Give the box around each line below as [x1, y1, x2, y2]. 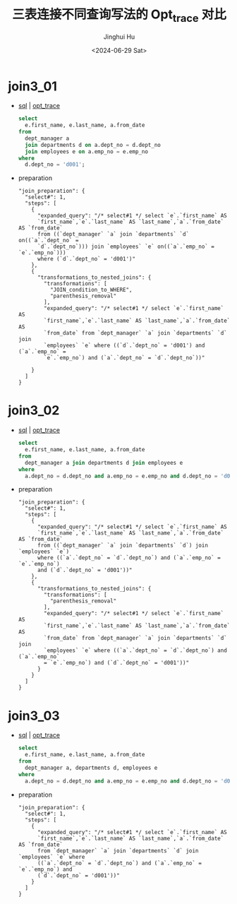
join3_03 [8, 708, 60, 724]
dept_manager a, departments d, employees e [25, 764, 158, 772]
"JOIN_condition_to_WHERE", [49, 287, 133, 294]
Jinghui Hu [103, 32, 135, 41]
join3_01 [8, 78, 57, 94]
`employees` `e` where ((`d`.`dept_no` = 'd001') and [44, 342, 205, 350]
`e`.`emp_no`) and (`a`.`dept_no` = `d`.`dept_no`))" [44, 355, 205, 362]
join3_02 [8, 403, 60, 419]
